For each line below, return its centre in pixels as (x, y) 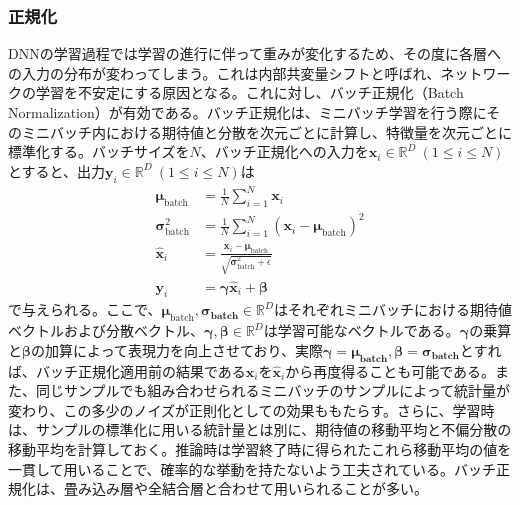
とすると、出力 (57, 170)
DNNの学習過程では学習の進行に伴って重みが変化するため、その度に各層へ (254, 53)
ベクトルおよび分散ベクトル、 (106, 330)
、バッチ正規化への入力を (284, 151)
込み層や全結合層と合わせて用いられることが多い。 (259, 488)
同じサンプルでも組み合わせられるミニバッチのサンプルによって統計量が (273, 390)
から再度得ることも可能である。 (390, 370)
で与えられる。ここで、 (85, 309)
